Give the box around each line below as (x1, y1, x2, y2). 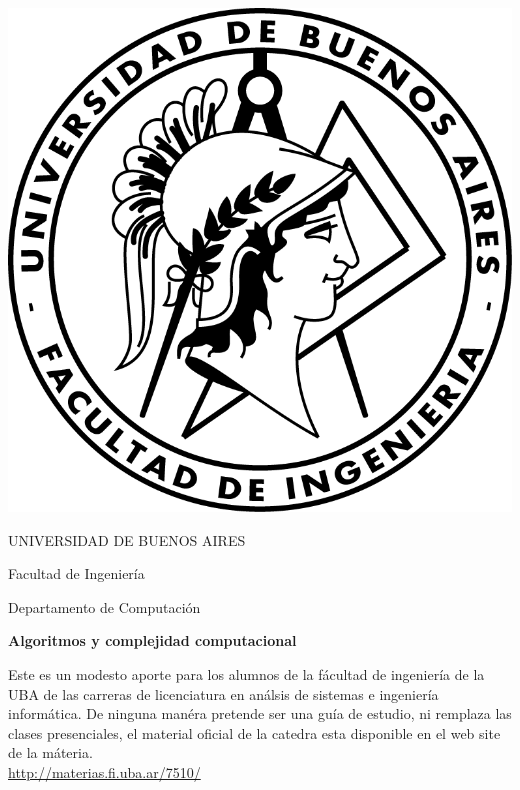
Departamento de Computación (8, 596, 201, 617)
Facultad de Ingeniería (8, 563, 145, 584)
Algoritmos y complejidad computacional (8, 630, 297, 651)
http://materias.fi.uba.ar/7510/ (8, 761, 201, 782)
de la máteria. (8, 742, 93, 763)
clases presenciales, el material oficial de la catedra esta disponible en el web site (8, 722, 501, 743)
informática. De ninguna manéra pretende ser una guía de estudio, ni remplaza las (8, 703, 512, 724)
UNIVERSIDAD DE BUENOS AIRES (8, 529, 246, 550)
